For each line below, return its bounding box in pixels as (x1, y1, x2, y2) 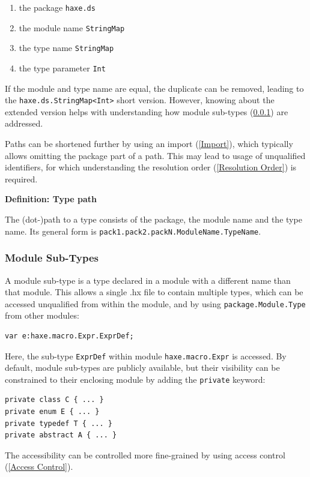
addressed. (5, 117, 43, 130)
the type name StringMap (19, 41, 114, 54)
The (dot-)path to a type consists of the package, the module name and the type (5, 213, 302, 226)
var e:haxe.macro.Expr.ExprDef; (5, 331, 134, 340)
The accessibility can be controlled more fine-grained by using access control (5, 448, 285, 461)
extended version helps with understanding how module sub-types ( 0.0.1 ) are (5, 105, 288, 118)
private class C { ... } (5, 395, 104, 404)
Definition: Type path (5, 193, 97, 205)
